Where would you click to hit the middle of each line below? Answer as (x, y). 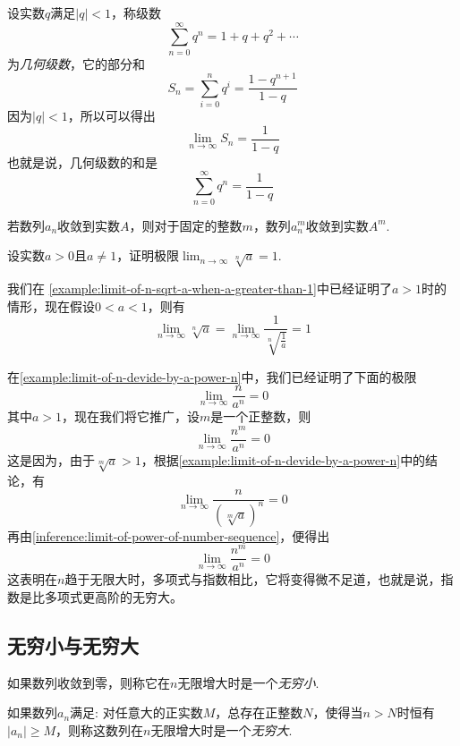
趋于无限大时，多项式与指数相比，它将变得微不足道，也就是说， (253, 579)
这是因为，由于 (51, 459)
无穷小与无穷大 (73, 645)
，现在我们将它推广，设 (131, 416)
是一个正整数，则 (261, 416)
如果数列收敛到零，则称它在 (89, 682)
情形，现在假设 (51, 305)
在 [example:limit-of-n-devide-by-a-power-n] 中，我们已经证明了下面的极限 (212, 376)
